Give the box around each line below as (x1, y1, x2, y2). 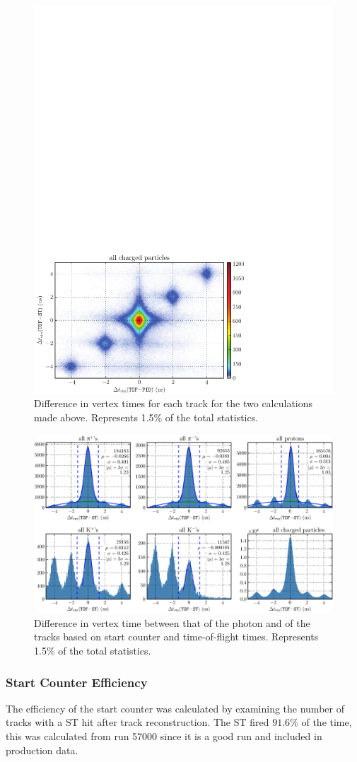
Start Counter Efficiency (6, 673, 148, 691)
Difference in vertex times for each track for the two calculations (34, 396, 313, 411)
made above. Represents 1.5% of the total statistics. (34, 410, 259, 425)
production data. (6, 742, 78, 757)
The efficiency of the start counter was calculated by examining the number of (6, 701, 344, 715)
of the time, (301, 715, 352, 729)
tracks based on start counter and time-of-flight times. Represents (34, 629, 319, 644)
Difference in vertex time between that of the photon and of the (34, 615, 310, 630)
